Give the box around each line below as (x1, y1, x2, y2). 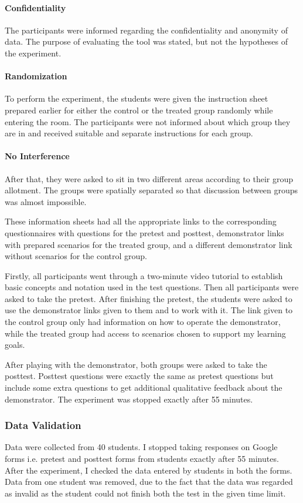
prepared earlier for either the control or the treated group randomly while (5, 103, 273, 116)
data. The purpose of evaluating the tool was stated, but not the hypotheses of (5, 35, 288, 48)
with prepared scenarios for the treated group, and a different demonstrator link (5, 238, 292, 250)
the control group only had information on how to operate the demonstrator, (5, 316, 281, 328)
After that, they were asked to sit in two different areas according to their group (5, 172, 294, 185)
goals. (5, 338, 25, 351)
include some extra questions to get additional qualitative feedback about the (5, 381, 282, 394)
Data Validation (5, 418, 81, 432)
